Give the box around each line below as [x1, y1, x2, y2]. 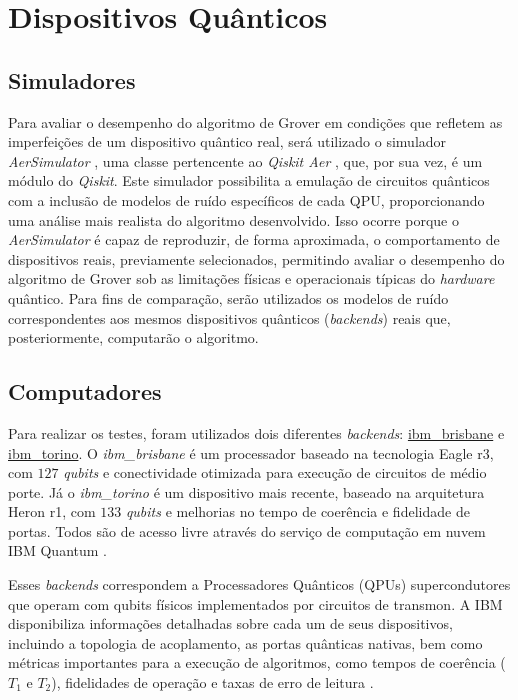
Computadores [8, 376, 162, 407]
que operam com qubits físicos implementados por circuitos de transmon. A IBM [8, 593, 503, 614]
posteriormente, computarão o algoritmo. [8, 327, 259, 348]
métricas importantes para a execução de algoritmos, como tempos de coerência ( [8, 652, 506, 673]
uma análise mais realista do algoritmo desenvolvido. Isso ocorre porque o [8, 209, 459, 230]
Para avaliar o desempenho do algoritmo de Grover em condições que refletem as [8, 111, 503, 132]
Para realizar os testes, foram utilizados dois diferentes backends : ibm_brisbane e [8, 422, 505, 443]
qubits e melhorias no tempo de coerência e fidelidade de [125, 501, 470, 522]
